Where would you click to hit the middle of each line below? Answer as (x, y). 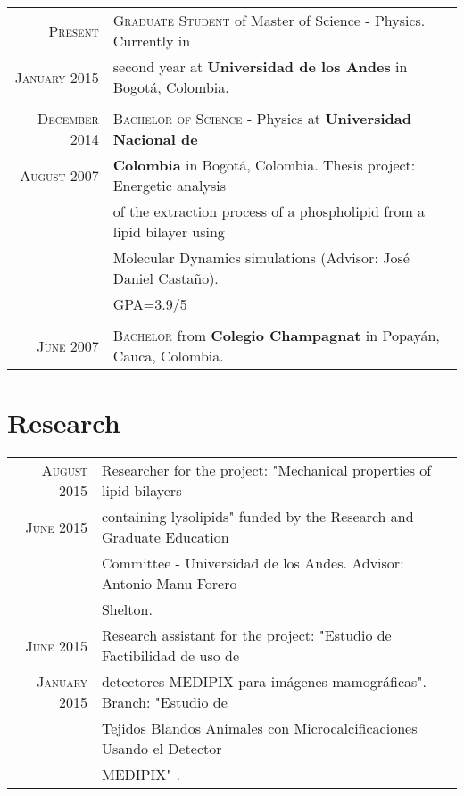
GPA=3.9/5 (150, 304)
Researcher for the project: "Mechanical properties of (266, 470)
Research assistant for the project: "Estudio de (246, 635)
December (68, 118)
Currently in (152, 41)
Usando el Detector (162, 749)
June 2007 (68, 345)
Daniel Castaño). (166, 278)
